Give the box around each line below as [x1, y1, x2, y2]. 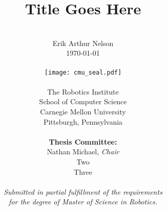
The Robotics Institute [47, 86, 119, 97]
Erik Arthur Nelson [52, 37, 114, 48]
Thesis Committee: [49, 136, 117, 147]
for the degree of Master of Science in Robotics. [9, 196, 157, 207]
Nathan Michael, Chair [47, 146, 119, 157]
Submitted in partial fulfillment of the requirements [4, 186, 162, 197]
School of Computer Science [39, 96, 127, 107]
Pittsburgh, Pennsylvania [43, 116, 123, 127]
